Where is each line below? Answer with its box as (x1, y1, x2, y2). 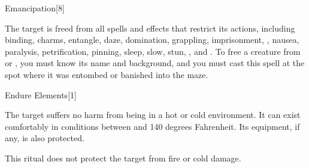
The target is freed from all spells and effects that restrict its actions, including (5, 21, 295, 34)
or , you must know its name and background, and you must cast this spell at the (5, 57, 305, 69)
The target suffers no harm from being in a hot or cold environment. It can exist (5, 108, 301, 121)
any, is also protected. (5, 132, 84, 144)
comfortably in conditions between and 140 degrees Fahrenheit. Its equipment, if (5, 120, 300, 132)
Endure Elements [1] (5, 88, 77, 101)
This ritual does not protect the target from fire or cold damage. (5, 151, 241, 164)
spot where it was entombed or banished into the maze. (5, 68, 208, 80)
